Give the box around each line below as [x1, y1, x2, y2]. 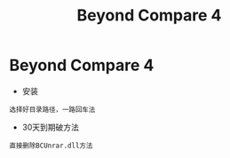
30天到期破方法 [21, 122, 80, 132]
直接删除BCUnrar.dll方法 [9, 141, 93, 150]
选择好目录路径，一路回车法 [9, 105, 96, 114]
